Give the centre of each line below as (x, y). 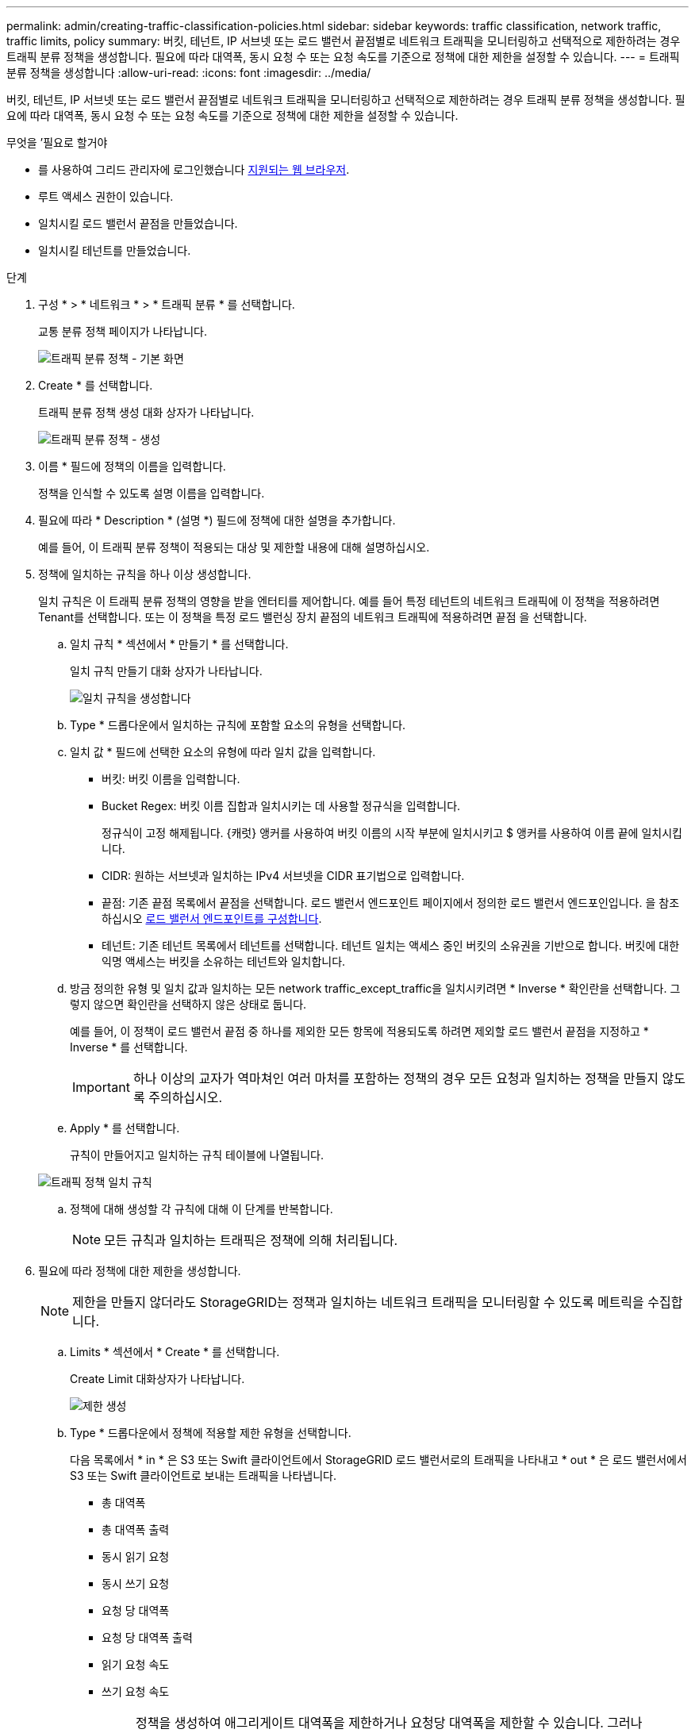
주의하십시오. (186, 1097)
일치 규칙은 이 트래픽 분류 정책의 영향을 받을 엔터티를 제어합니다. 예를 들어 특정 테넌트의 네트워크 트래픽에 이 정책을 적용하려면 (349, 601)
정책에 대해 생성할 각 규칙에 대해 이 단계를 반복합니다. (202, 1209)
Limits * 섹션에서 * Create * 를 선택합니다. (175, 1352)
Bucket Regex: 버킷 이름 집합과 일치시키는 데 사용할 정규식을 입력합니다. (281, 806)
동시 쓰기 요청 (136, 1583)
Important (101, 1087)
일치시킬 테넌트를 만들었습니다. (115, 250)
